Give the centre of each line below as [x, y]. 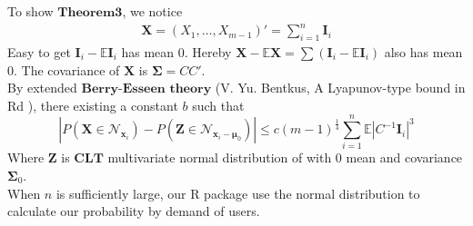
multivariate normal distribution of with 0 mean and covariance [285, 157]
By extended [42, 88]
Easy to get [39, 51]
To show [30, 11]
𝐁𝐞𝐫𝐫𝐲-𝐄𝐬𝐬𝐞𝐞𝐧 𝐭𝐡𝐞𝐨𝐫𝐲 [146, 89]
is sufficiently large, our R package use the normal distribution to [238, 193]
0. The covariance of [64, 69]
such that [218, 105]
